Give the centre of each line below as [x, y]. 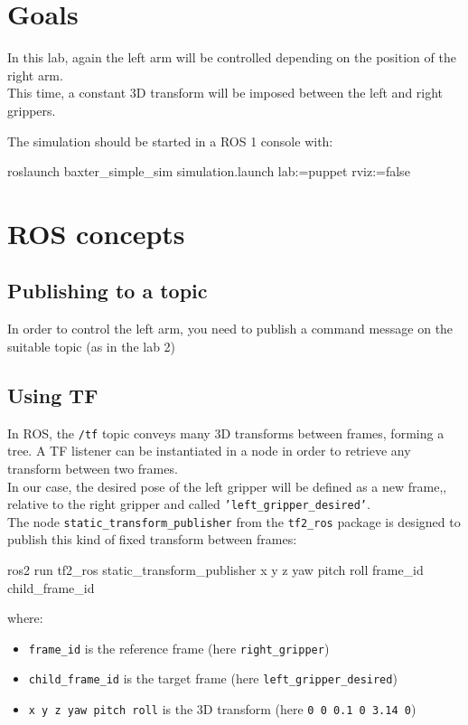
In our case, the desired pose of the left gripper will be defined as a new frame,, [227, 486]
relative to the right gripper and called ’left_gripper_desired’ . [189, 504]
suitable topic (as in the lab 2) [92, 346]
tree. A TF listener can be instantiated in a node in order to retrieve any [209, 451]
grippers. [32, 110]
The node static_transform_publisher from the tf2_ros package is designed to [234, 521]
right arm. [35, 75]
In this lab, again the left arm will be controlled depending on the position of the [232, 57]
